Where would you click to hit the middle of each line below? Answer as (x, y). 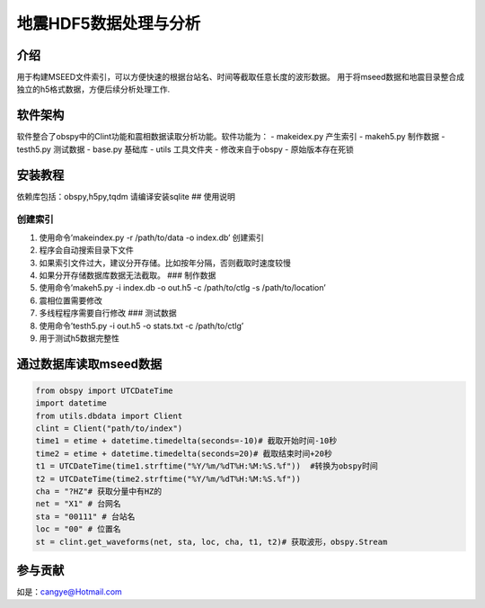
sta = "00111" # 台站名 (85, 516)
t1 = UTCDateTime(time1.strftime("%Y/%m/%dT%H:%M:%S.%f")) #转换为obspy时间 (207, 466)
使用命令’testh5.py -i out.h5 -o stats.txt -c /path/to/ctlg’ (141, 326)
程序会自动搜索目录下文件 (86, 250)
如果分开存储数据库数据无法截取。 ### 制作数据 (128, 275)
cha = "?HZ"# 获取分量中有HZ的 (99, 492)
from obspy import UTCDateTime (105, 390)
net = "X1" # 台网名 (78, 504)
